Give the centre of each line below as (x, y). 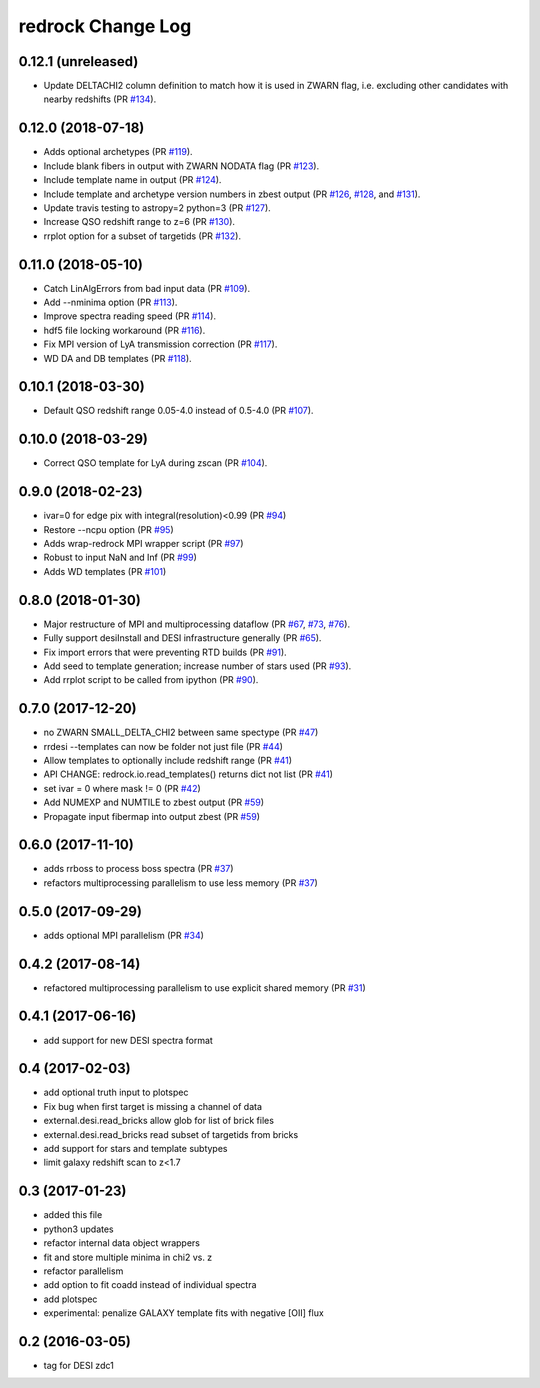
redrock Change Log (105, 26)
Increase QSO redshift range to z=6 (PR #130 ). (139, 222)
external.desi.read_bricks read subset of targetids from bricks (171, 1134)
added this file (73, 1215)
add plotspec (70, 1299)
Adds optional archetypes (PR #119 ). (118, 152)
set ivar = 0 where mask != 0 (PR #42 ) (122, 788)
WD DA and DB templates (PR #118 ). (117, 358)
